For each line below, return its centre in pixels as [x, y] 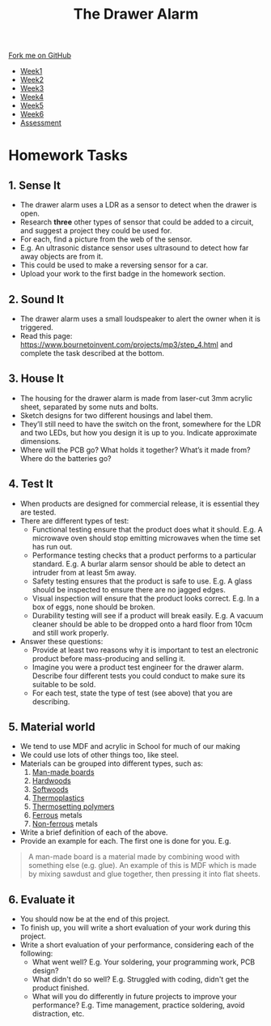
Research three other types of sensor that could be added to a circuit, [137, 222]
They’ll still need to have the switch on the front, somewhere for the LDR [140, 424]
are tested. [38, 512]
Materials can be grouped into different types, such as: [112, 763]
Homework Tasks [68, 156]
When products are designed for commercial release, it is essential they [140, 503]
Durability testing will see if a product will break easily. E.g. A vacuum [148, 615]
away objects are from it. [61, 257]
